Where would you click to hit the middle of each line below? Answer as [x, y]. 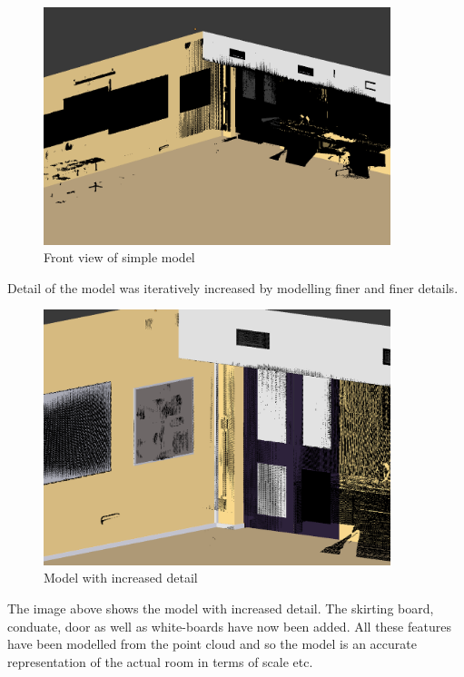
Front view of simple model [119, 257]
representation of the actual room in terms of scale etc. [160, 661]
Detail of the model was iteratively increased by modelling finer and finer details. [233, 287]
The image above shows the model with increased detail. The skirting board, [221, 608]
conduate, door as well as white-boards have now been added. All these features [229, 626]
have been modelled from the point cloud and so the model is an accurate [212, 644]
